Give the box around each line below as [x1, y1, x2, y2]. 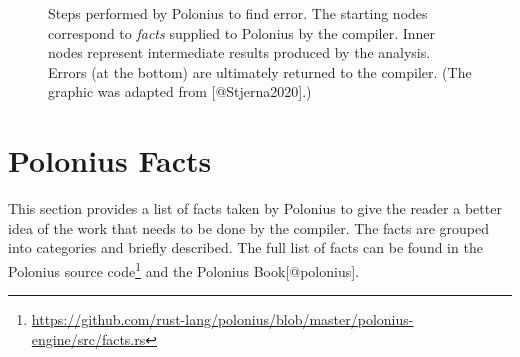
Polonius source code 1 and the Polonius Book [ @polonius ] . [8, 257, 360, 281]
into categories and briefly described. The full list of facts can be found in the [8, 237, 483, 258]
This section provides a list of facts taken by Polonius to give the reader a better [8, 198, 502, 219]
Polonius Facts [8, 140, 212, 181]
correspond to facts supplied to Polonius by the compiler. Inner [48, 22, 436, 43]
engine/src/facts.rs [31, 328, 146, 349]
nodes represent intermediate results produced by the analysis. [48, 42, 431, 63]
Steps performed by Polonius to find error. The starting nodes [48, 3, 428, 23]
